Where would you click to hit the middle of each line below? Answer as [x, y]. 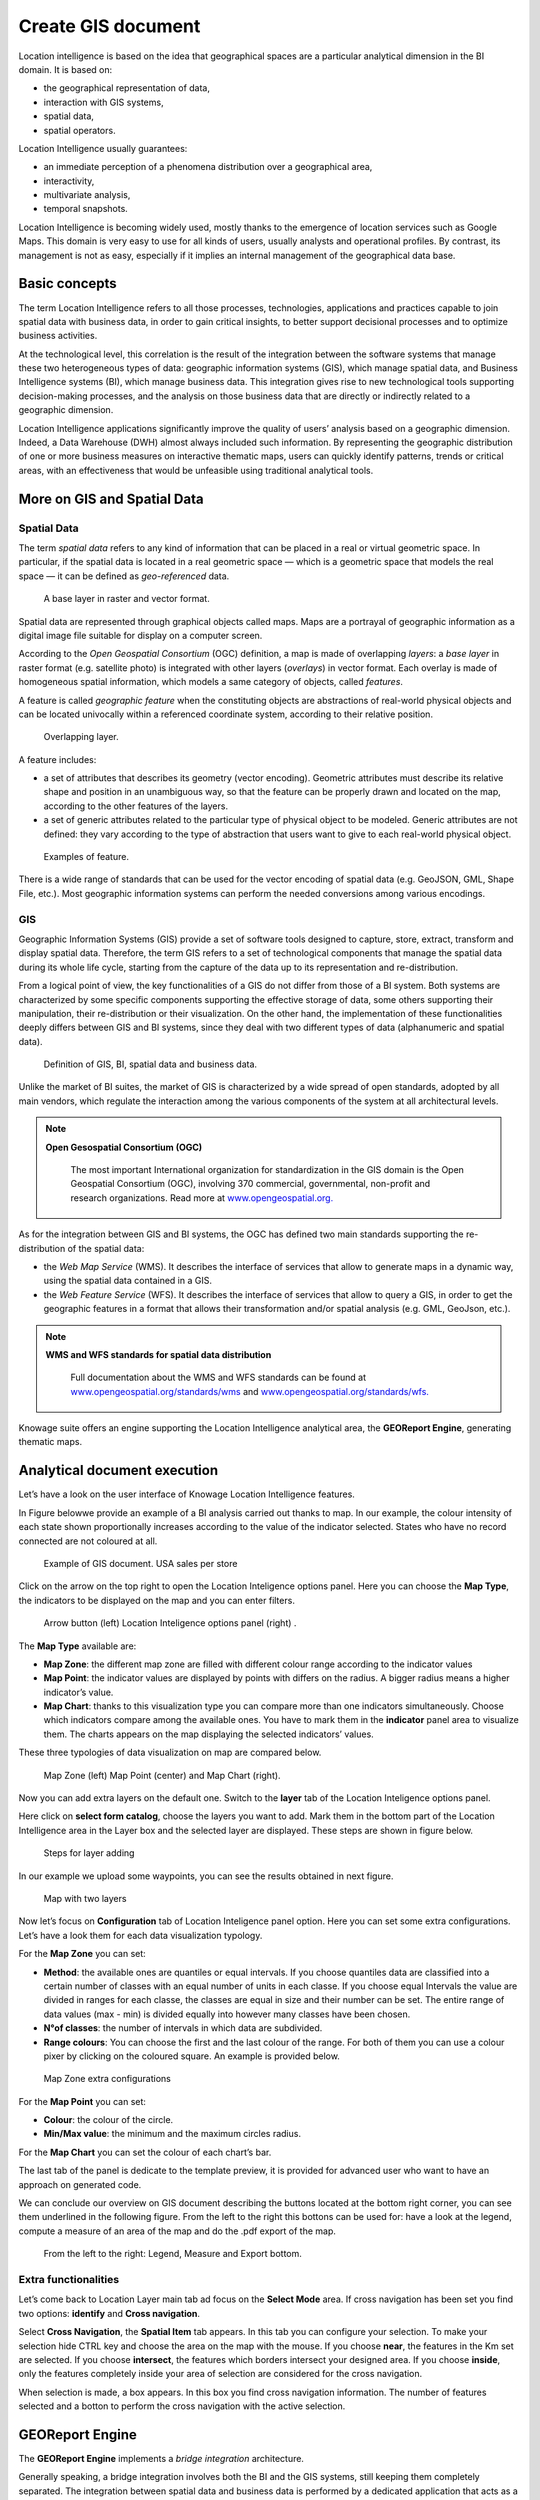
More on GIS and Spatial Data [111, 498]
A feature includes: [57, 759]
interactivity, [69, 181]
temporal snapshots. [86, 209]
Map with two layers [85, 1898]
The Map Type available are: [77, 1646]
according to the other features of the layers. [136, 806]
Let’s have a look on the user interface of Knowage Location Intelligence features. [186, 1494]
